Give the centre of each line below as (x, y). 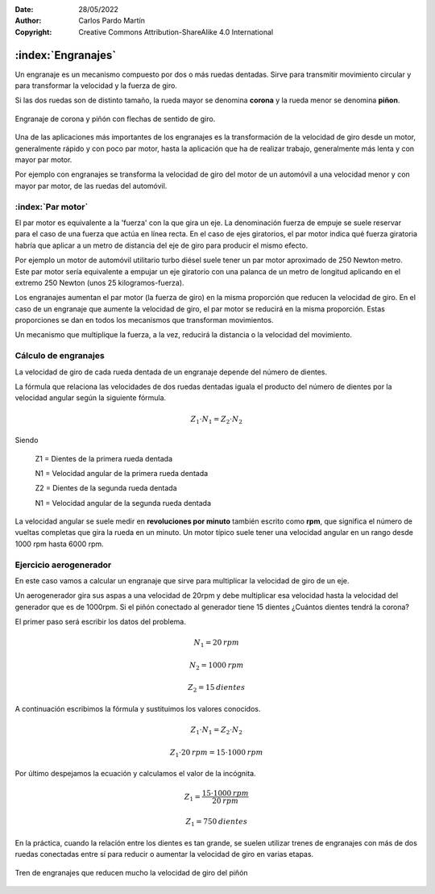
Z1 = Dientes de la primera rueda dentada (104, 458)
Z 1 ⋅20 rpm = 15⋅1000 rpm (216, 753)
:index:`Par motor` (52, 207)
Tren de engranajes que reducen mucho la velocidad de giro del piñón (132, 872)
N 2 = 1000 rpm (217, 666)
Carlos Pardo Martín (112, 21)
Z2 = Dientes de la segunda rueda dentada (106, 488)
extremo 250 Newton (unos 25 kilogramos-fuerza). (99, 282)
